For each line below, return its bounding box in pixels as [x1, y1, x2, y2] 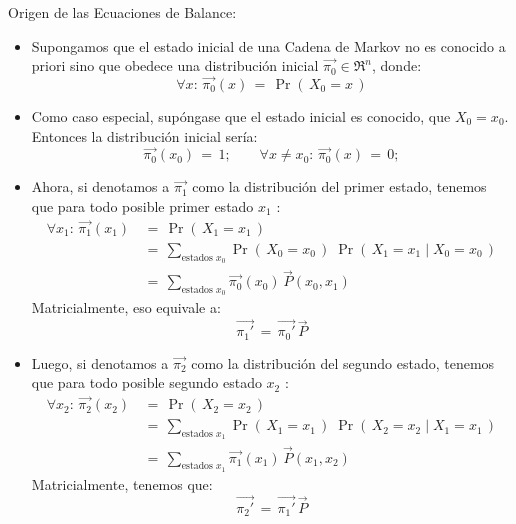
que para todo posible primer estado [31, 195, 254, 216]
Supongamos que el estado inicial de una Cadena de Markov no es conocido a [31, 35, 506, 56]
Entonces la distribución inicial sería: [31, 125, 258, 146]
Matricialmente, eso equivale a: [31, 297, 221, 318]
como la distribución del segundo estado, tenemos [191, 352, 495, 373]
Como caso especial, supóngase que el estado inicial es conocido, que [31, 105, 451, 126]
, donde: [372, 55, 422, 76]
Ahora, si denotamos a [31, 176, 170, 197]
